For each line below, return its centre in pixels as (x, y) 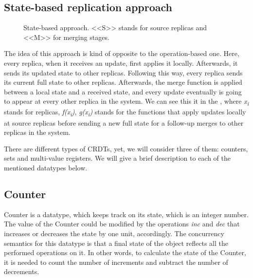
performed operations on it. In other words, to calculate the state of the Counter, (125, 252)
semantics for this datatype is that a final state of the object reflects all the (116, 243)
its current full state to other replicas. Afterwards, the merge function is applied (123, 82)
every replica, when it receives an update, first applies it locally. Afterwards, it (121, 63)
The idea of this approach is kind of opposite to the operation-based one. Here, (122, 53)
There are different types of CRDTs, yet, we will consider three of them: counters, (126, 148)
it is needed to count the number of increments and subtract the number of (116, 262)
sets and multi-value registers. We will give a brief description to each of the (117, 158)
